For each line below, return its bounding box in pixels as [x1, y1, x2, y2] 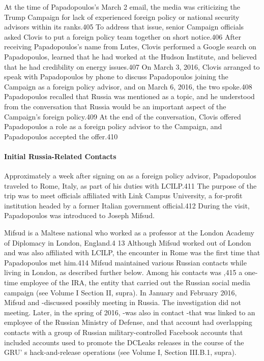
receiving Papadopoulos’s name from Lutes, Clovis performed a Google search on [4, 41, 256, 52]
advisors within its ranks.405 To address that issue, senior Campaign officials [4, 21, 244, 32]
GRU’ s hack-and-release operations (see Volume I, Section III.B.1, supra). [4, 347, 237, 357]
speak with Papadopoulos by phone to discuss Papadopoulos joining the [4, 71, 228, 82]
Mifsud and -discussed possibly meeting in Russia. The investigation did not [4, 297, 242, 308]
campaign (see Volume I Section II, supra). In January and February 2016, [4, 287, 237, 297]
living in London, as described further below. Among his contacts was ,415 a [4, 267, 243, 278]
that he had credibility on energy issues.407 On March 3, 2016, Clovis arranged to [4, 61, 260, 72]
